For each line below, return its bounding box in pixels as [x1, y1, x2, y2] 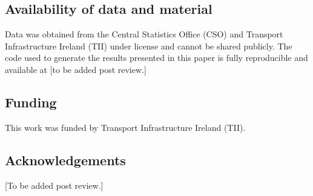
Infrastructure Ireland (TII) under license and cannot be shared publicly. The [5, 39, 292, 52]
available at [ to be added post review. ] [5, 63, 147, 75]
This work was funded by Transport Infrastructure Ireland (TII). [5, 121, 246, 133]
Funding [5, 92, 57, 111]
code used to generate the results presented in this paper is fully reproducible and [5, 51, 308, 64]
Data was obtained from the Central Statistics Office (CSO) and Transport [5, 28, 283, 40]
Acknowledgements [5, 150, 126, 169]
